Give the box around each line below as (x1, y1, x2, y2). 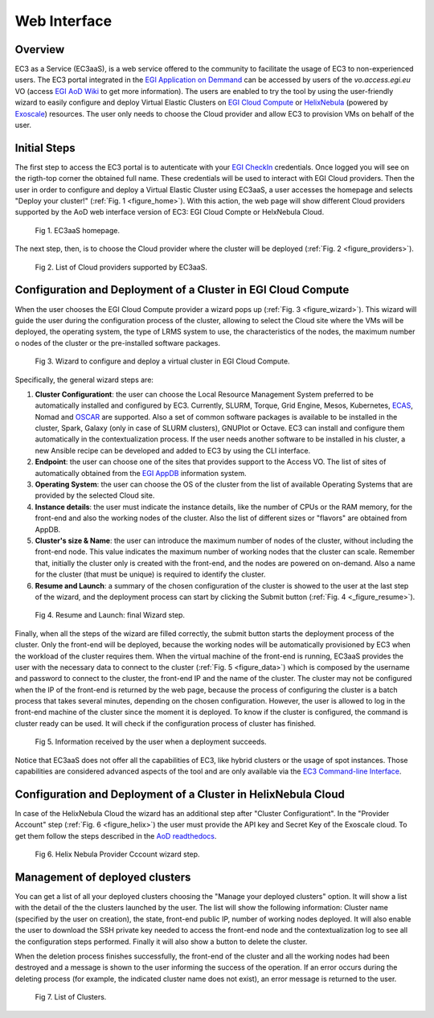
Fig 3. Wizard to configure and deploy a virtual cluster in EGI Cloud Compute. (35, 356, 290, 366)
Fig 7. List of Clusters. (35, 992, 107, 1002)
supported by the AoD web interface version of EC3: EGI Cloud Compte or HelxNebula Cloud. (14, 207, 325, 217)
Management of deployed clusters (14, 870, 191, 884)
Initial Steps (14, 141, 76, 154)
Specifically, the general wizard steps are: (14, 375, 154, 384)
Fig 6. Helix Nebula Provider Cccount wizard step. (35, 849, 200, 860)
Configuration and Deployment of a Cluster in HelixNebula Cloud (14, 787, 346, 801)
